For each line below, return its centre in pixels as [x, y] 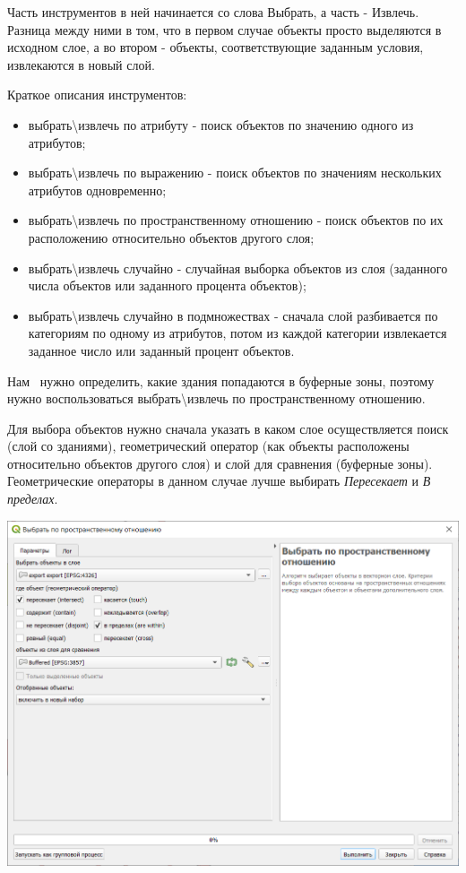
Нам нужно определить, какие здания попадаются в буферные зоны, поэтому [221, 380]
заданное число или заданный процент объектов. [161, 350]
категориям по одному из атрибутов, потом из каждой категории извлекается [237, 333]
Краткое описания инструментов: [97, 95]
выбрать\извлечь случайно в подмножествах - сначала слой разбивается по [233, 315]
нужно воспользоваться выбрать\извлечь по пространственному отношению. [216, 398]
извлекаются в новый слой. [81, 64]
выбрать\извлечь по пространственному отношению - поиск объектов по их [236, 220]
